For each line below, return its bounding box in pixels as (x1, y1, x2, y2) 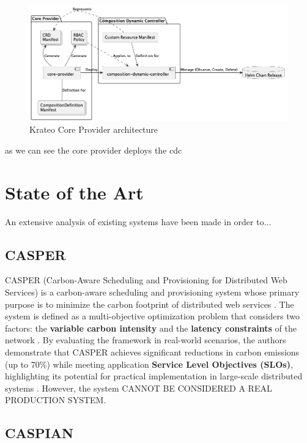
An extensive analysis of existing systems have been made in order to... (5, 215, 272, 228)
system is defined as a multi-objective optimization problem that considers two (5, 310, 300, 322)
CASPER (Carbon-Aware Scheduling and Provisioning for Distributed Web (5, 274, 287, 286)
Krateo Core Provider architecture (29, 123, 158, 136)
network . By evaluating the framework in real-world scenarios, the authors (5, 333, 286, 346)
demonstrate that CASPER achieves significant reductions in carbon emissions (5, 346, 300, 359)
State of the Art (5, 179, 144, 204)
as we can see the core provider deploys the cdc (5, 143, 182, 156)
